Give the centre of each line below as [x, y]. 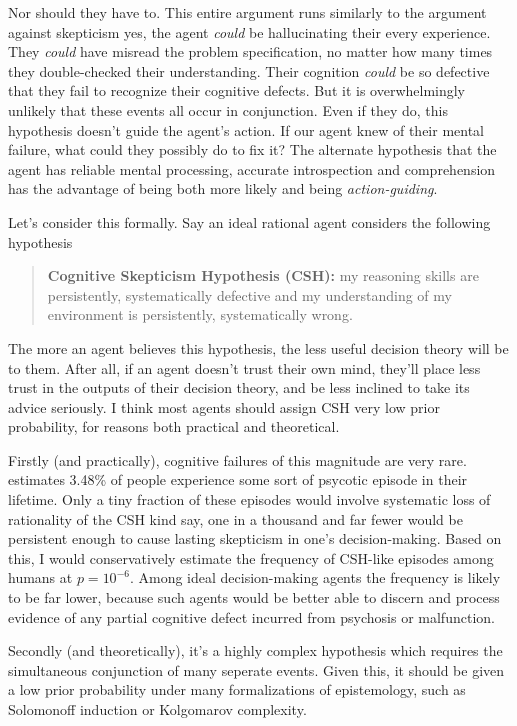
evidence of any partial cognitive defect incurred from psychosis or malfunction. [251, 616]
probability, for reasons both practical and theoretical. [174, 426]
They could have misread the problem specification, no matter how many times [250, 51]
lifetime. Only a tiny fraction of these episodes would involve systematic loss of [249, 499]
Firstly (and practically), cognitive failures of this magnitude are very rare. [237, 459]
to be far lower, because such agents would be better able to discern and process [254, 597]
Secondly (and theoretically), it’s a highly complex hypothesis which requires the [255, 650]
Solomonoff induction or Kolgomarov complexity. [157, 709]
